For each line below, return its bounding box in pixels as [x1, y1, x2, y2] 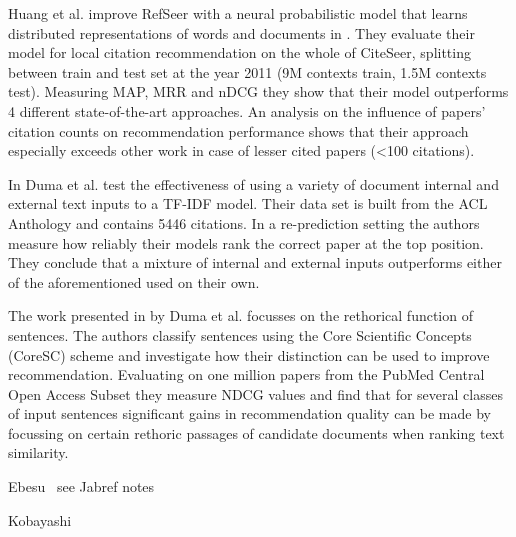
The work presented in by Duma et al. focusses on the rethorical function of [8, 305, 473, 326]
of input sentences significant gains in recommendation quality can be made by [8, 403, 491, 424]
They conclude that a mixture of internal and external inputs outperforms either [8, 252, 502, 273]
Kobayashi [8, 509, 72, 530]
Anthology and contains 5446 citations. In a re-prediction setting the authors [8, 212, 480, 233]
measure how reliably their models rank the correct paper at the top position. [8, 232, 484, 253]
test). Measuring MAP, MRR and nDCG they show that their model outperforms [8, 81, 509, 102]
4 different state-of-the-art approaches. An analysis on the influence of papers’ [8, 100, 486, 121]
